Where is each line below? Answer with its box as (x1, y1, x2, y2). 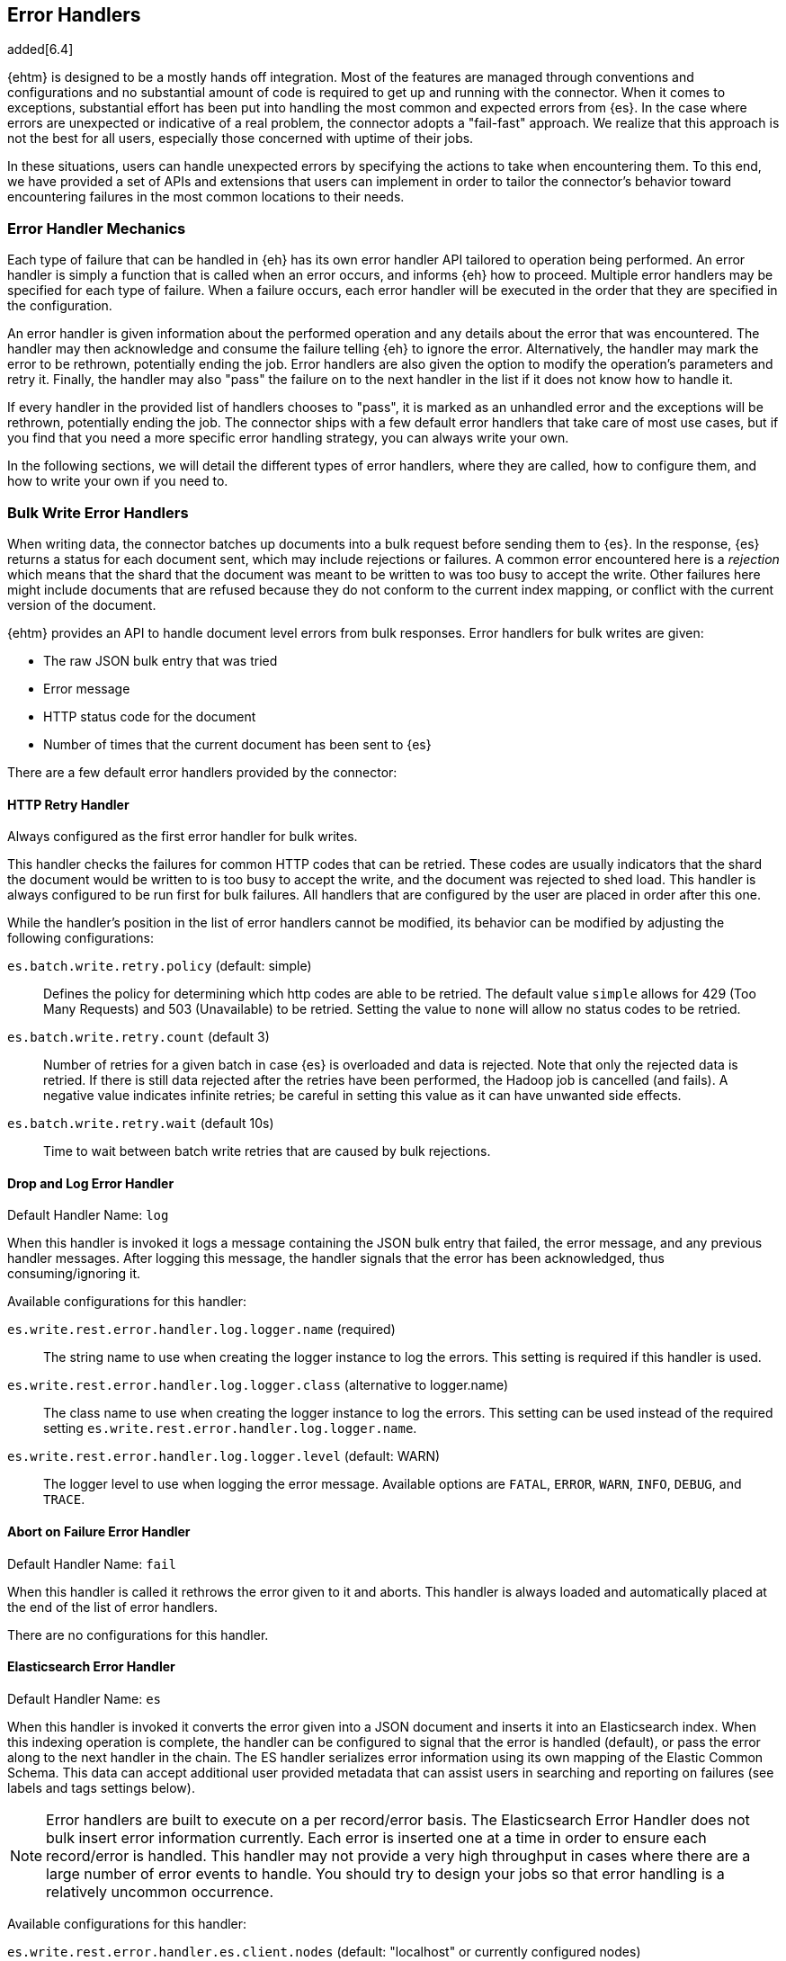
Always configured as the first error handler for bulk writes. (7, 828, 358, 845)
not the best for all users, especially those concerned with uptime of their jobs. (7, 130, 474, 147)
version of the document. (7, 596, 156, 613)
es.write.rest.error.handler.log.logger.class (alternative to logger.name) (7, 1377, 509, 1393)
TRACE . (43, 1491, 85, 1508)
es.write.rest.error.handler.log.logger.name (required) (7, 1321, 396, 1338)
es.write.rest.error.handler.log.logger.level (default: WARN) (7, 1448, 441, 1464)
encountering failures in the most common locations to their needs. (7, 189, 405, 205)
